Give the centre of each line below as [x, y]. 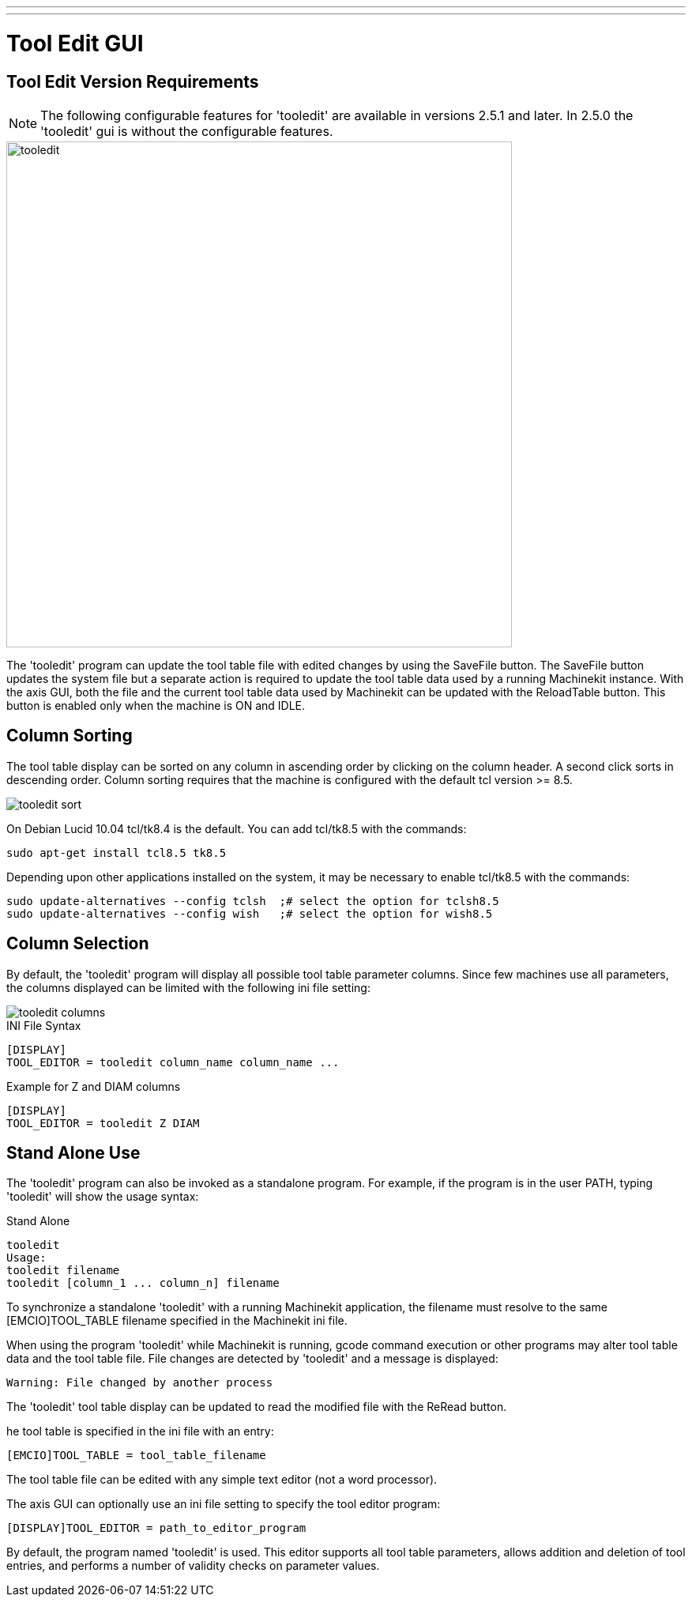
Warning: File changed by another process [140, 1383]
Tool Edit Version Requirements [133, 81]
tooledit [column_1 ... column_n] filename [143, 1283]
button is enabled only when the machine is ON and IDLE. [156, 705]
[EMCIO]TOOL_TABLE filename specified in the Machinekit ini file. [177, 1321]
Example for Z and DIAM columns [94, 1086]
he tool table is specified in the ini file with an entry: [140, 1431]
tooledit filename [63, 1271]
